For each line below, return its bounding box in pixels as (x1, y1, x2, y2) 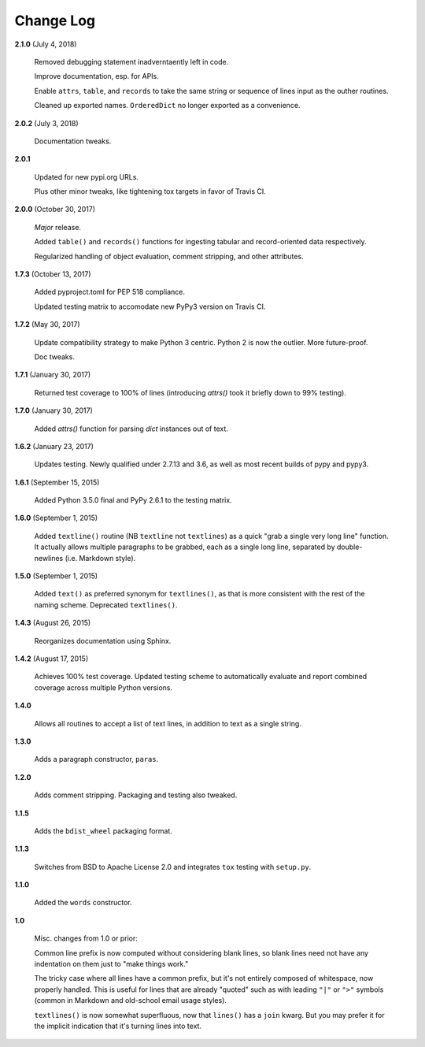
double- (336, 542, 363, 551)
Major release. (34, 222, 82, 232)
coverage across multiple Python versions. (34, 682, 173, 692)
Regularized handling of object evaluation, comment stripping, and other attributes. (34, 251, 304, 261)
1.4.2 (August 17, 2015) (14, 654, 89, 663)
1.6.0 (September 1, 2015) (14, 513, 98, 523)
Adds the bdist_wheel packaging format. (34, 826, 173, 835)
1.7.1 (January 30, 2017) (14, 370, 91, 380)
